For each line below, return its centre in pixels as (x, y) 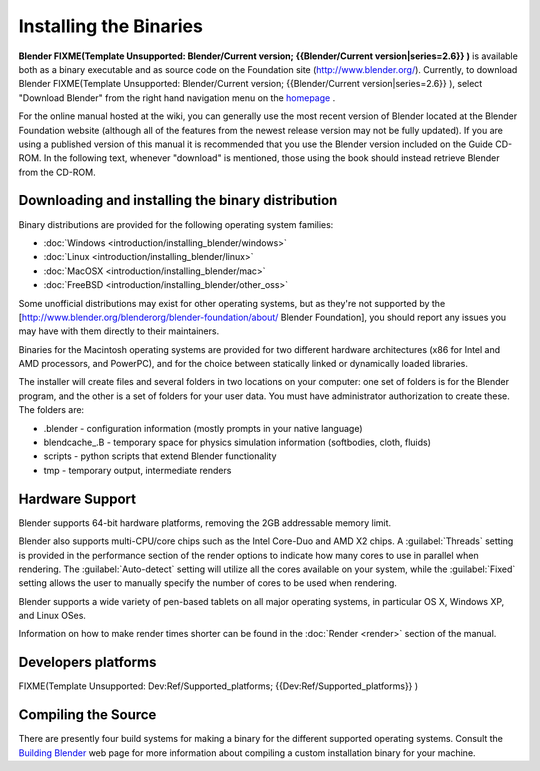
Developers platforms (87, 662)
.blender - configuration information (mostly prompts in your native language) (203, 428)
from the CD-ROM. (57, 172)
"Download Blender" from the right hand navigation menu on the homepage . (177, 97)
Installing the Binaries (111, 26)
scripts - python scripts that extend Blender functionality (160, 456)
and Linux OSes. (52, 616)
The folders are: (51, 410)
